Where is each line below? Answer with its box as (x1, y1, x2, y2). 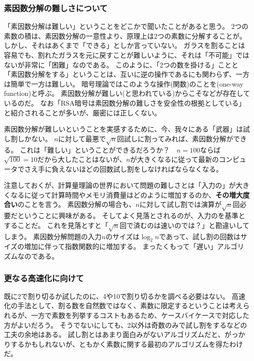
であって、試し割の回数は (159, 231, 241, 241)
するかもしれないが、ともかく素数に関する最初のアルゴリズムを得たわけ (10, 338, 243, 349)
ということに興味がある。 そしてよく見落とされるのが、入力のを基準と (17, 210, 245, 221)
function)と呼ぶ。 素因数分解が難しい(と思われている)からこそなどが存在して (4, 88, 250, 98)
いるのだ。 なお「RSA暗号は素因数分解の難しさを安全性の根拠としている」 (4, 97, 246, 108)
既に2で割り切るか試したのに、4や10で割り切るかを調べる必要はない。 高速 (4, 291, 246, 301)
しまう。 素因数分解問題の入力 (4, 231, 102, 241)
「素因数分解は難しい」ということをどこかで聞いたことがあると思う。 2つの (4, 21, 249, 31)
